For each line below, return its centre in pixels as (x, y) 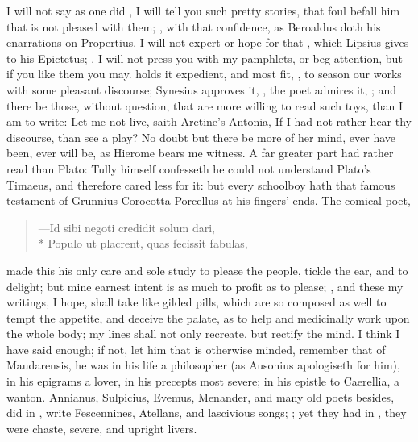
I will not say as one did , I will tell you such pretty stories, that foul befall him (203, 10)
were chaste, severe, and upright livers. (102, 428)
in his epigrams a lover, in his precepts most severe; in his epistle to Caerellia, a (203, 381)
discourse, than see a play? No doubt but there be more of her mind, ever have (201, 137)
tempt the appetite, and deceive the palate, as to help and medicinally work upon (208, 317)
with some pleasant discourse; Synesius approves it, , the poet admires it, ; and (202, 89)
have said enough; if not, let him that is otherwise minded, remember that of (196, 349)
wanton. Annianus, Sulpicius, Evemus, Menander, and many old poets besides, (201, 396)
